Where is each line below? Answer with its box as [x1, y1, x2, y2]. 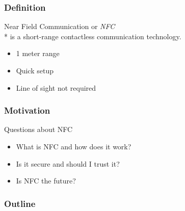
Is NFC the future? [16, 175, 76, 186]
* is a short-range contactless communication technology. [4, 31, 181, 41]
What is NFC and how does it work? [16, 141, 131, 151]
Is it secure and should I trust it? [16, 158, 120, 169]
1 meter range [16, 48, 60, 59]
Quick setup [16, 65, 54, 75]
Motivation [4, 104, 50, 117]
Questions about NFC [4, 124, 73, 135]
